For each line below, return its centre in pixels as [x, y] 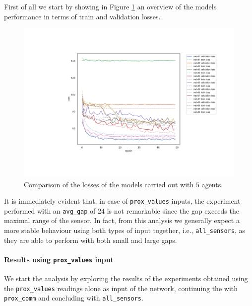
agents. [212, 184]
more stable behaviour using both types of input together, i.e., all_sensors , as [125, 230]
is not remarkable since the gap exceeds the [173, 210]
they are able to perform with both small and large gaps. [91, 240]
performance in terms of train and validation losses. [82, 16]
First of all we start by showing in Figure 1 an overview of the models [110, 6]
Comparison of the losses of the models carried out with [109, 184]
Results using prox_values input [59, 259]
